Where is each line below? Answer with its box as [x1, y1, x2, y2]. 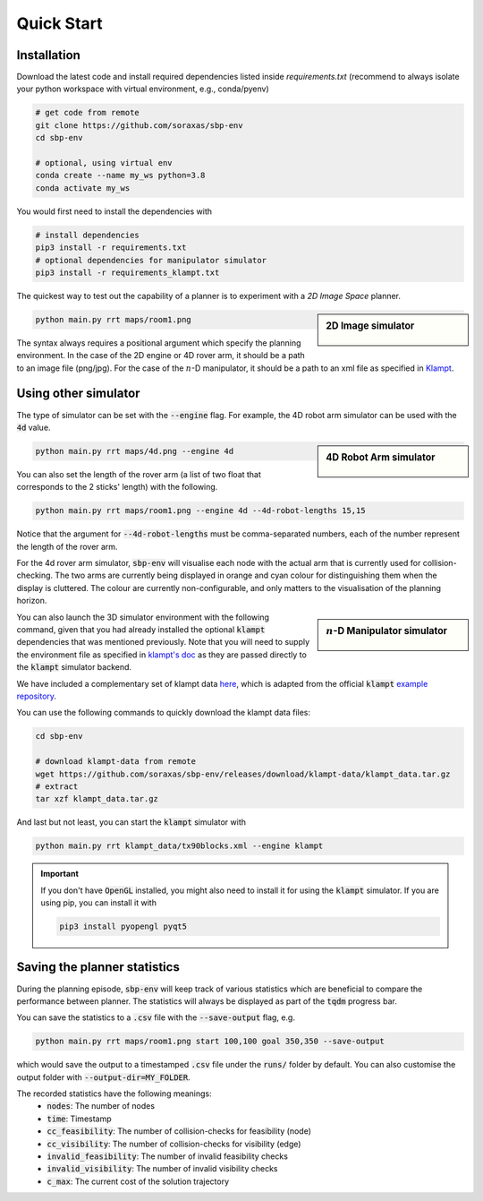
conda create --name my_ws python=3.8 [35, 170, 206, 181]
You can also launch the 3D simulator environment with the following [16, 612, 270, 622]
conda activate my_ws [35, 183, 131, 193]
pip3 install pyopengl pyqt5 [59, 922, 188, 931]
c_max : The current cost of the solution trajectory [47, 1176, 230, 1187]
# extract [35, 781, 79, 792]
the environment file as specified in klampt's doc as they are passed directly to [16, 649, 308, 660]
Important [40, 869, 80, 879]
